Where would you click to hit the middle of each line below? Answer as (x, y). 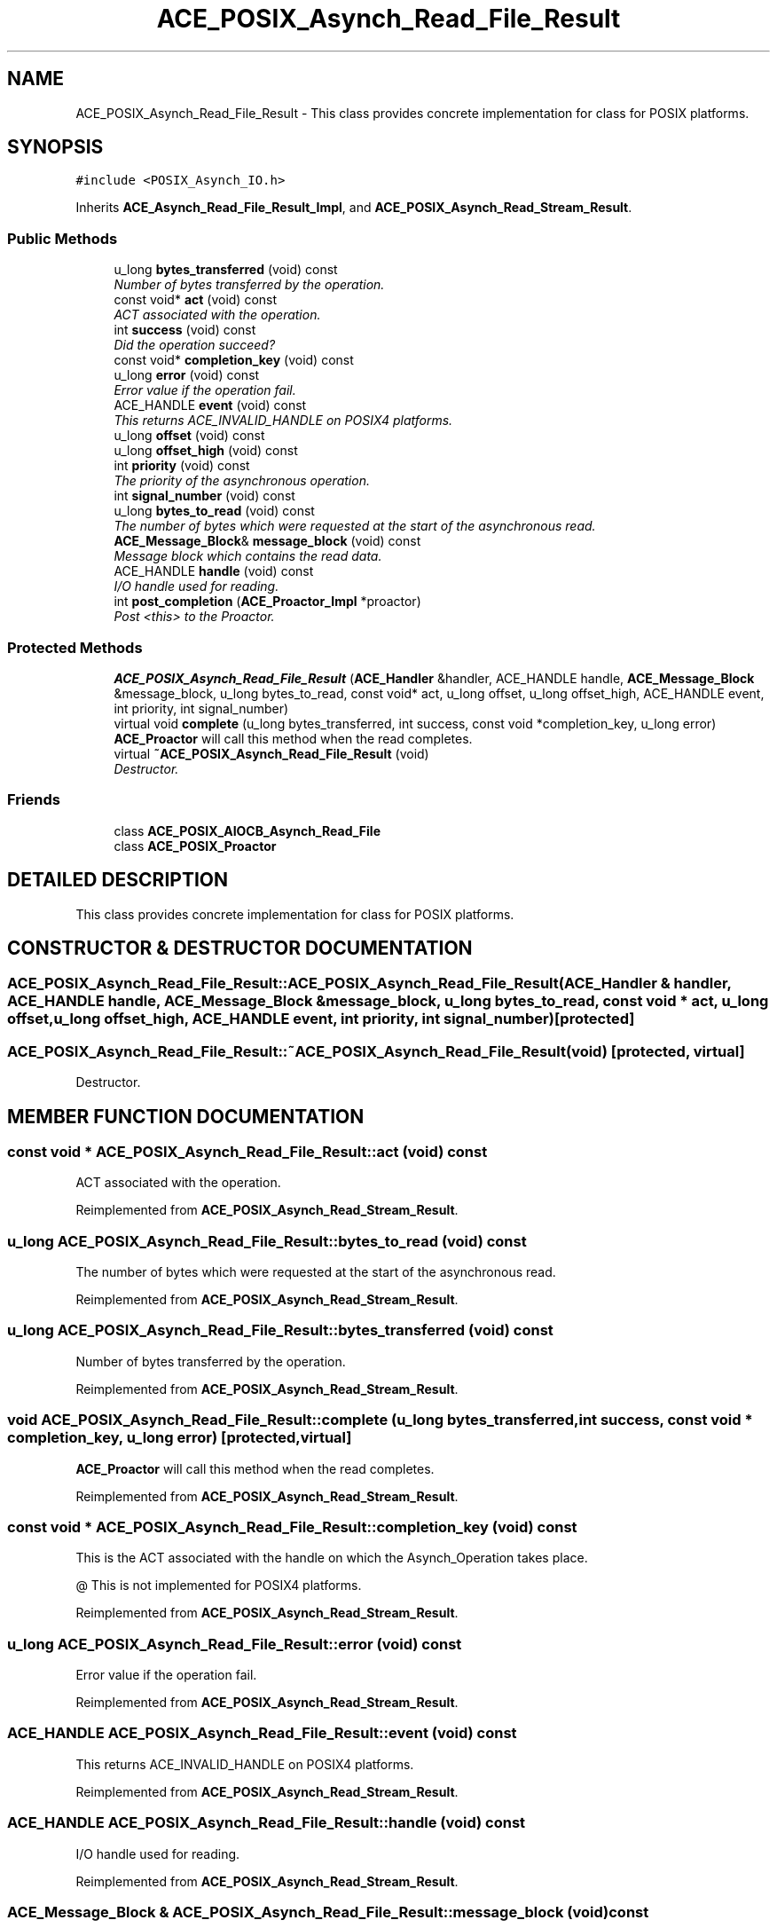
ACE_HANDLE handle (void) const (214, 571)
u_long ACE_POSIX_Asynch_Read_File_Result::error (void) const (235, 1644)
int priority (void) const (182, 466)
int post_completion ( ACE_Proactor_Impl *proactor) (267, 602)
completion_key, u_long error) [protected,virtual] (180, 1438)
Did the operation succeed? (195, 345)
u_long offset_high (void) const (206, 451)
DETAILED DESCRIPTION (118, 880)
